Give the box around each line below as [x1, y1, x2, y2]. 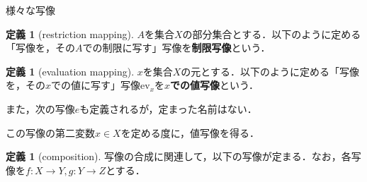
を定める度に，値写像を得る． [120, 125, 260, 140]
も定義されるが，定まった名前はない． [79, 101, 257, 116]
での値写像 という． [170, 78, 259, 92]
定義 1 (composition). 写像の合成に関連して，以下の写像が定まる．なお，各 [6, 149, 351, 164]
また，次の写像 [6, 101, 75, 116]
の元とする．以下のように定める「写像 [181, 63, 359, 78]
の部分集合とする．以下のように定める [182, 26, 361, 41]
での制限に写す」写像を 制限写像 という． [82, 40, 271, 55]
